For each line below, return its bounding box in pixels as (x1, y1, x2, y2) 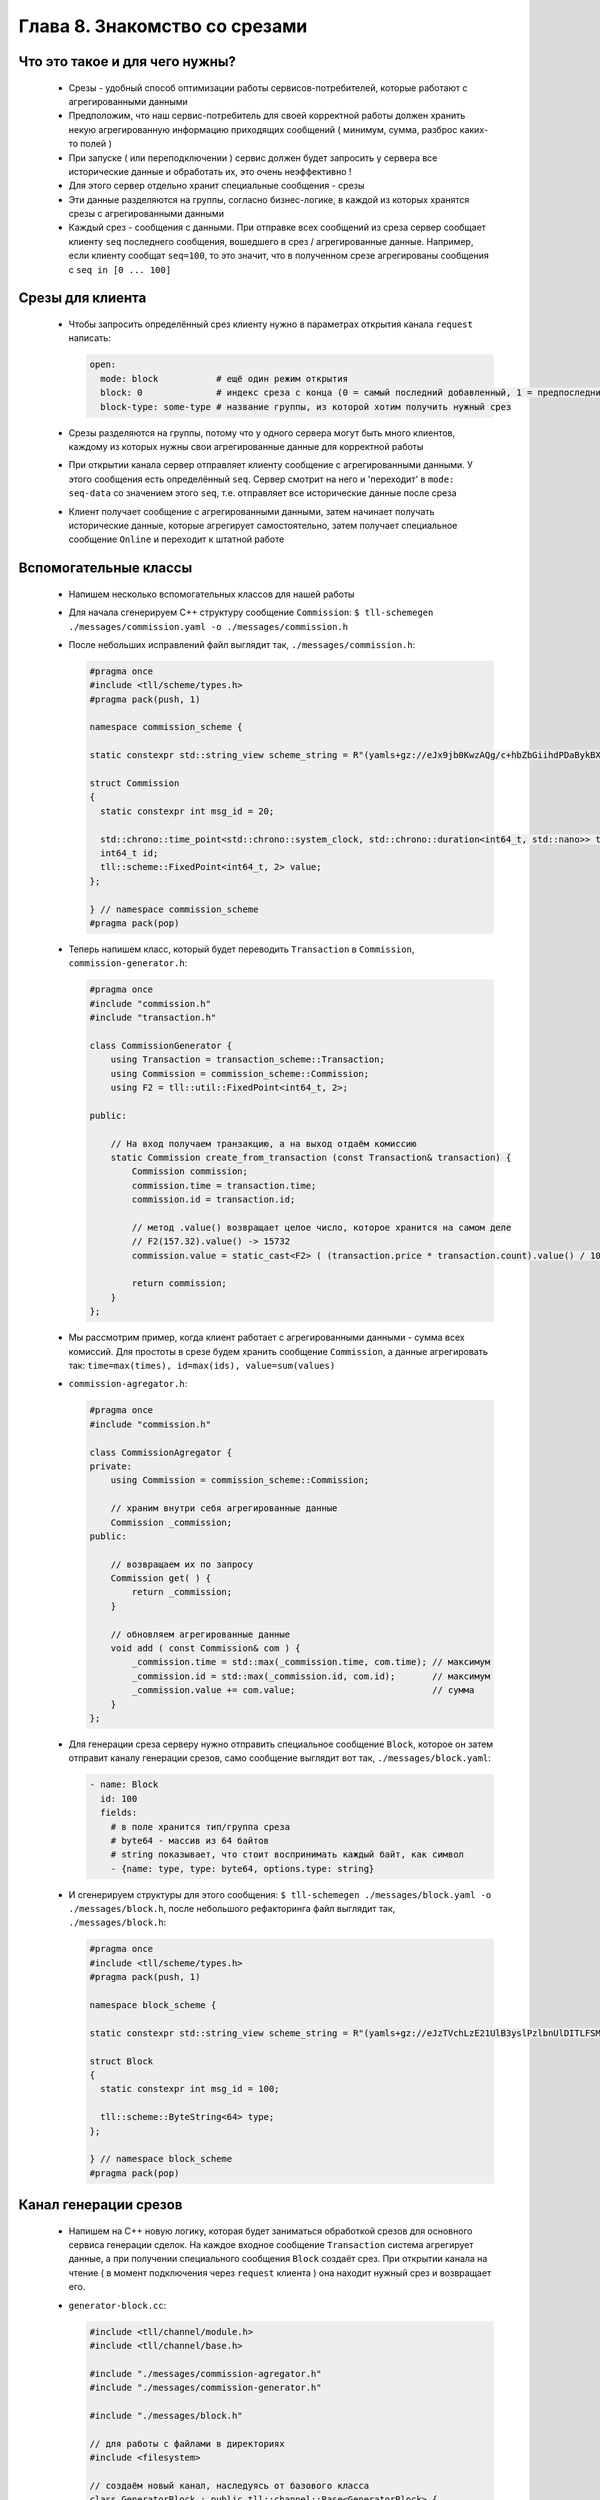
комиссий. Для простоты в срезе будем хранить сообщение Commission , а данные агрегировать (68, 1345, 489, 1357)
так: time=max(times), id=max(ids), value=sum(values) (68, 1360, 336, 1372)
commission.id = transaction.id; (131, 1194, 296, 1205)
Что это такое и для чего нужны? (18, 53, 237, 70)
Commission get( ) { (110, 1573, 212, 1584)
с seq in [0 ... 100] (68, 263, 172, 275)
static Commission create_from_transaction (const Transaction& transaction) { (110, 1151, 512, 1163)
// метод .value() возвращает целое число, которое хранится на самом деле (131, 1221, 512, 1233)
